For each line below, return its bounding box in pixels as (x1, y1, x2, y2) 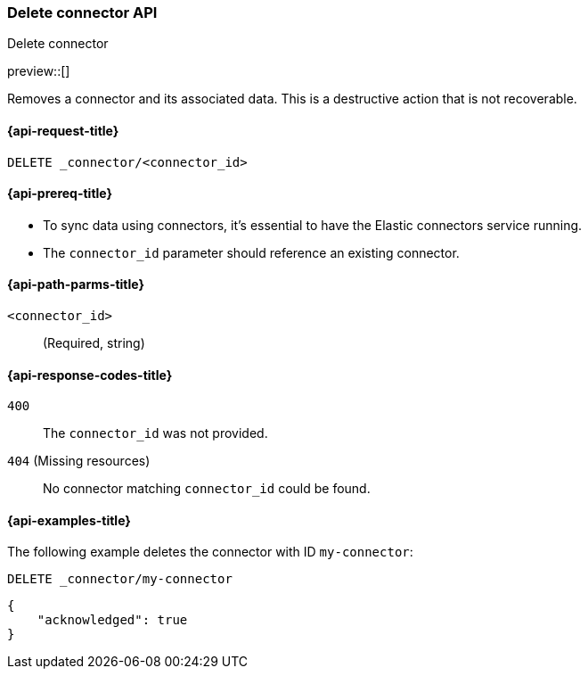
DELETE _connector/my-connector (7, 572, 233, 587)
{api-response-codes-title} (7, 367, 173, 383)
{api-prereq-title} (7, 185, 113, 202)
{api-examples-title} (7, 512, 131, 528)
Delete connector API (7, 4, 158, 21)
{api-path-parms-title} (7, 276, 145, 293)
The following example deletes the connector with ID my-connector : (7, 544, 413, 560)
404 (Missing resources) (7, 453, 151, 469)
